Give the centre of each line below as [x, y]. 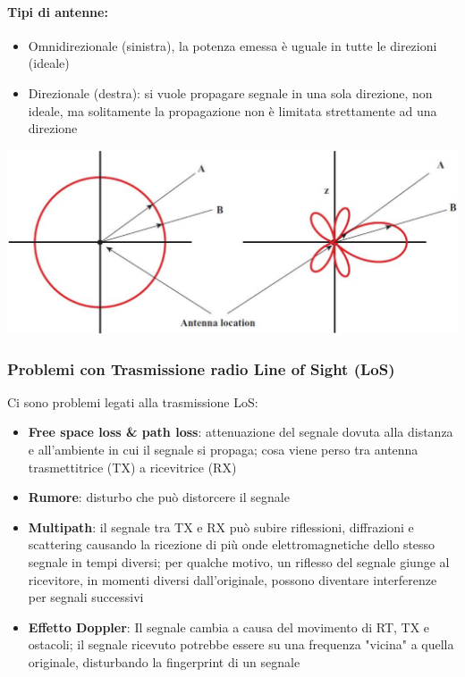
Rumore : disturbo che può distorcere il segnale [159, 497]
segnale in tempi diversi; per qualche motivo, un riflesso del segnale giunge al [239, 561]
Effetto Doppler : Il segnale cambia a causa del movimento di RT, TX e [229, 627]
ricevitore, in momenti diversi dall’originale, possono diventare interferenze [232, 579]
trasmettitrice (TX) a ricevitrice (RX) [132, 467]
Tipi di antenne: [58, 11]
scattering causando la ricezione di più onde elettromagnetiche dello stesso [232, 544]
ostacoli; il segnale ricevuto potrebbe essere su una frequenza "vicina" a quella [241, 644]
